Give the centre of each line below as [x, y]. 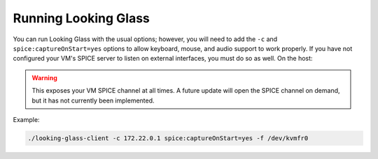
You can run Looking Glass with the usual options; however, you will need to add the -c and [145, 39]
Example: [26, 119]
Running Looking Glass [82, 18]
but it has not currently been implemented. [93, 100]
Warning [44, 77]
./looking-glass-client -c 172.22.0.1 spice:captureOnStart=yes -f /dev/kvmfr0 [168, 138]
